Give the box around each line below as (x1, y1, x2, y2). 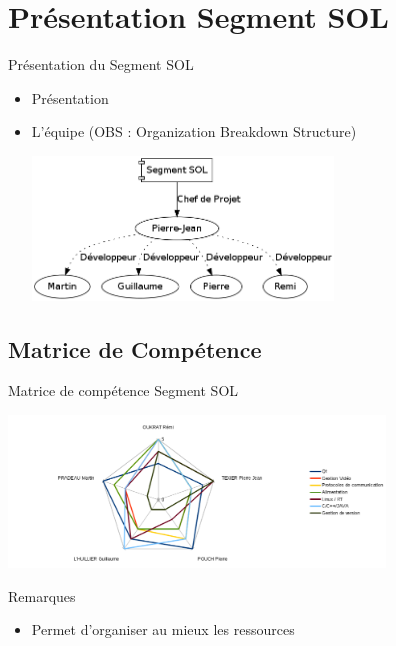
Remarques (8, 585, 76, 606)
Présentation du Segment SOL (8, 54, 194, 75)
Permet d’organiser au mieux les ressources (31, 619, 295, 640)
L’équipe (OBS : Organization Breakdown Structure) (31, 121, 357, 142)
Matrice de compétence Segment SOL (8, 380, 239, 401)
